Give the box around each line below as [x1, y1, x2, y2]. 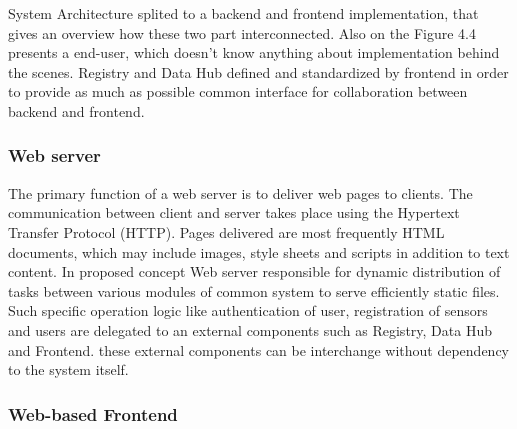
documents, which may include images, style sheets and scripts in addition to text [8, 241, 510, 262]
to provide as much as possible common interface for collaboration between [8, 81, 468, 102]
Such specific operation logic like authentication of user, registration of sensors [8, 300, 488, 321]
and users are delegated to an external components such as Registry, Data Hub [8, 319, 492, 340]
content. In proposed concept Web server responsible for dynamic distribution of [8, 261, 501, 282]
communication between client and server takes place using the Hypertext [8, 202, 460, 223]
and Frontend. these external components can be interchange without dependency [8, 339, 509, 360]
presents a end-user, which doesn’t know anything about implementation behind [8, 42, 500, 63]
